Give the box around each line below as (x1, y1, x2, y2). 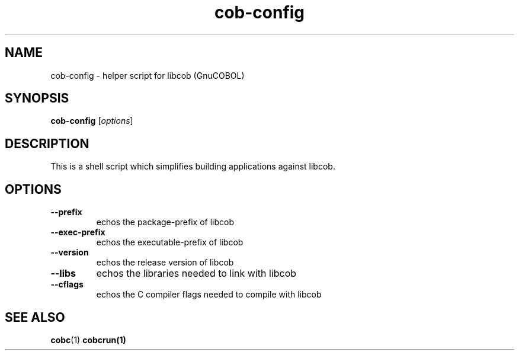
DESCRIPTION (5, 136, 89, 151)
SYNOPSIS (5, 91, 69, 106)
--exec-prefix (50, 227, 105, 238)
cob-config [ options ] (50, 116, 133, 126)
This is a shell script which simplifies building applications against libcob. (50, 161, 335, 172)
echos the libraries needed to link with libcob (96, 267, 297, 280)
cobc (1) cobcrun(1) (50, 334, 126, 345)
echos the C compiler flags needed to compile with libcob (96, 289, 322, 300)
